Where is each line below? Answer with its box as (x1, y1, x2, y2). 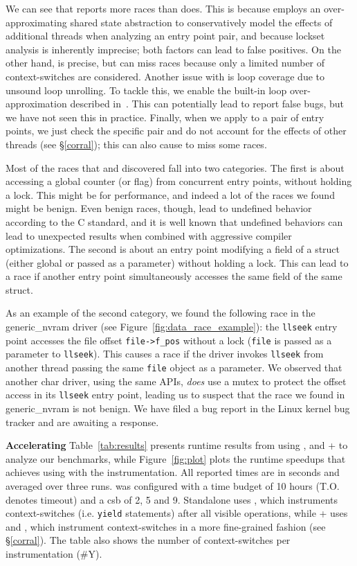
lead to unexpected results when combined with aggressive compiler (6, 228, 292, 242)
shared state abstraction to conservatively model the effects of (70, 15, 333, 29)
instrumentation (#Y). (6, 546, 102, 560)
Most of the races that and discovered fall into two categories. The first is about (6, 160, 345, 175)
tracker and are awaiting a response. (6, 414, 159, 429)
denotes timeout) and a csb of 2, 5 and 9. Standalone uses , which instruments (6, 492, 338, 506)
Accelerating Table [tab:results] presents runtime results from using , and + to (6, 438, 348, 452)
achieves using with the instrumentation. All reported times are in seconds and (6, 465, 340, 479)
